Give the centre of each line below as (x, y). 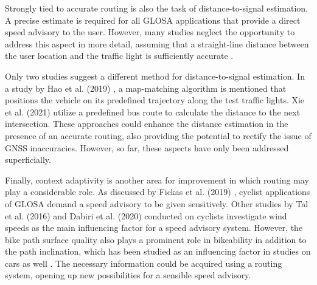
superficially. (28, 160)
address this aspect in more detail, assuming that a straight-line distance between (157, 43)
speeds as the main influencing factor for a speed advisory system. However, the (154, 228)
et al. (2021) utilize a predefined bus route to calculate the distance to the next (153, 112)
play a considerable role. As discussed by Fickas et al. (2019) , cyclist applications (158, 192)
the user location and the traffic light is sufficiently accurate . (119, 56)
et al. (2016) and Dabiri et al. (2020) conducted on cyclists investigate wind (146, 215)
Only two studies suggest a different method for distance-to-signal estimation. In (155, 76)
